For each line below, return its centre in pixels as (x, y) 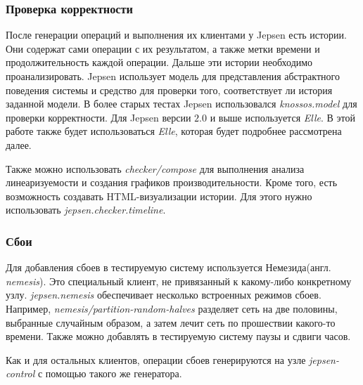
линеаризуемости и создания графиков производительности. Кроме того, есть (172, 182)
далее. (19, 144)
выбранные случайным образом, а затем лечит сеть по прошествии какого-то (171, 322)
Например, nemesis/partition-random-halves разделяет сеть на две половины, (172, 308)
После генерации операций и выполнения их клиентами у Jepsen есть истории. (176, 35)
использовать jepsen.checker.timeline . (86, 210)
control (20, 373)
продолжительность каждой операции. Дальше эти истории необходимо (159, 62)
